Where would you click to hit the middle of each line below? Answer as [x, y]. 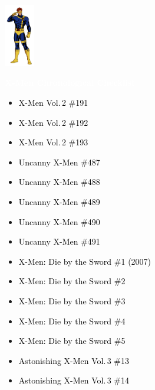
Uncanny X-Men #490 [59, 221]
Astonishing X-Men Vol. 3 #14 [74, 380]
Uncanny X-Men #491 [59, 241]
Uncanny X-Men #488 [59, 182]
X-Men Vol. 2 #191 [53, 102]
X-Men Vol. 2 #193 [53, 142]
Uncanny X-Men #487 [59, 162]
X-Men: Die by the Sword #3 [72, 300]
